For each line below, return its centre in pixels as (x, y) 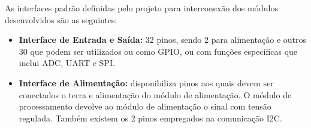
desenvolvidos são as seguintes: (61, 19)
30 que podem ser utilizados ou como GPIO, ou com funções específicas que (158, 51)
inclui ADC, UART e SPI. (67, 63)
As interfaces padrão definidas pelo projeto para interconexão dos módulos (141, 8)
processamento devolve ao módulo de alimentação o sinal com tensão (145, 106)
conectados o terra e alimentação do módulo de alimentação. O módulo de (155, 94)
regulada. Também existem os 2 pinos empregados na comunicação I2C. (150, 118)
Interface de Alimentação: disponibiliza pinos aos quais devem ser (146, 82)
